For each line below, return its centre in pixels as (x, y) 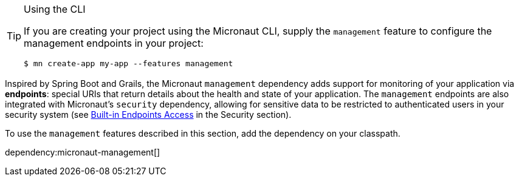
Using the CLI (55, 9)
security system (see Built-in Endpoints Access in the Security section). (148, 114)
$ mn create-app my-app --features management (129, 63)
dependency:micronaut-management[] (83, 152)
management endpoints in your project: (114, 43)
